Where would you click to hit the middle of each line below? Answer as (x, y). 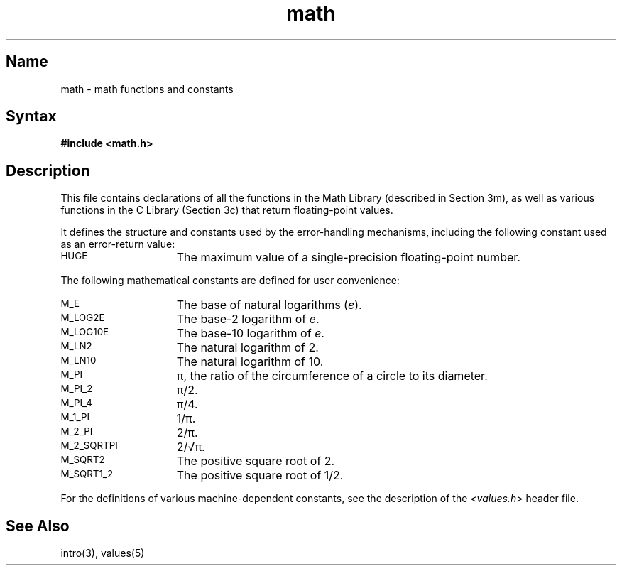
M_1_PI (75, 417)
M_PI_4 (76, 403)
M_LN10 (78, 360)
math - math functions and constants (147, 89)
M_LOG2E (83, 318)
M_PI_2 (77, 389)
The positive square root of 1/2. (260, 475)
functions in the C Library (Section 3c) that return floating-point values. (227, 210)
